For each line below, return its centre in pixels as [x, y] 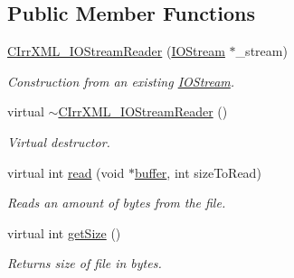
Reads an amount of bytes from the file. [117, 203]
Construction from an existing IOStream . [121, 81]
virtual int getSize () [64, 232]
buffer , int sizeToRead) [198, 172]
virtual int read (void [66, 172]
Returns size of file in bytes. [85, 263]
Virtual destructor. [59, 141]
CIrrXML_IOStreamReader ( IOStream [116, 51]
